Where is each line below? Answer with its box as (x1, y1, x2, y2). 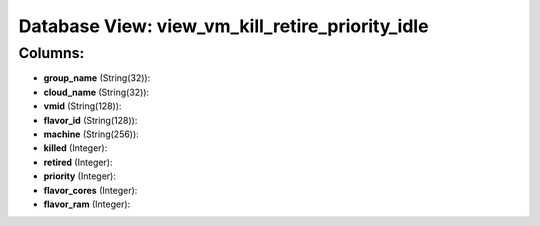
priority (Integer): (43, 170, 117, 182)
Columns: (18, 44, 85, 62)
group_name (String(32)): (43, 72, 151, 84)
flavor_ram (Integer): (43, 198, 131, 210)
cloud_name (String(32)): (43, 86, 150, 98)
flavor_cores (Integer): (43, 184, 138, 196)
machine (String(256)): (43, 128, 139, 140)
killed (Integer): (43, 142, 108, 154)
